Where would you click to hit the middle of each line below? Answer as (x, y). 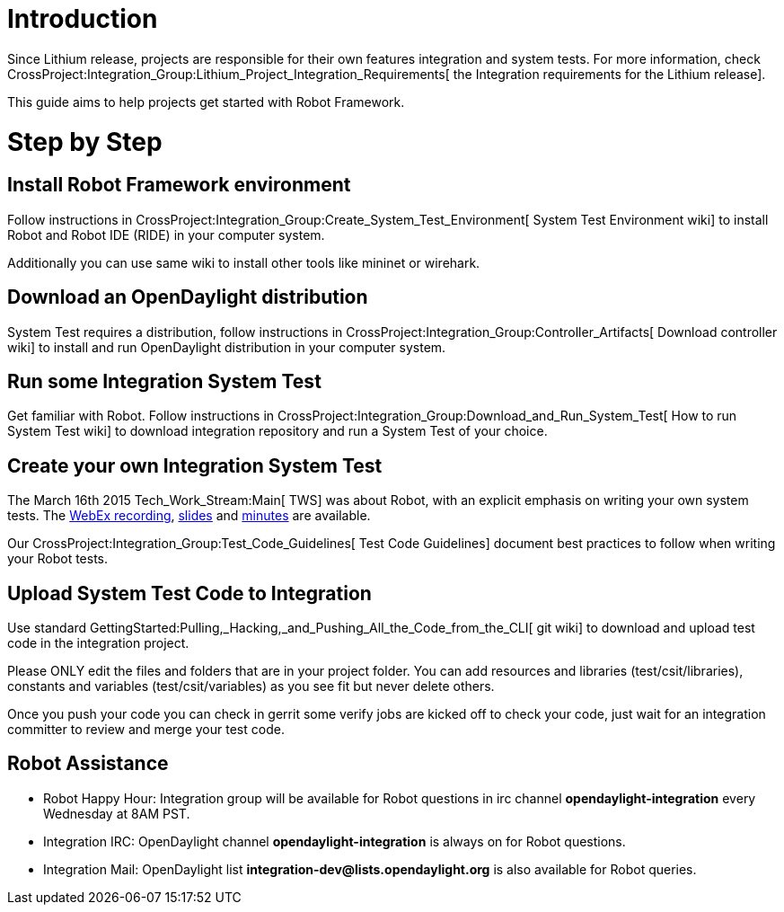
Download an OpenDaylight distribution (188, 297)
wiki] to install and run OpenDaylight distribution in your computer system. (227, 347)
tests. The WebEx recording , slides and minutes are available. (189, 516)
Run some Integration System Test (164, 381)
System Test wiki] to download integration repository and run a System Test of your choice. (277, 431)
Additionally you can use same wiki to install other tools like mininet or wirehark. (244, 262)
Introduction (83, 19)
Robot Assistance (88, 764)
